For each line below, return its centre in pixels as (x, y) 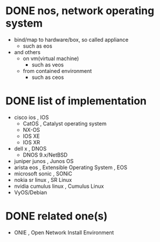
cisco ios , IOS (31, 117)
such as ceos (48, 77)
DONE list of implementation (76, 101)
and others (27, 52)
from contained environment (57, 71)
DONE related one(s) (57, 216)
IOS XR (31, 142)
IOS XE (31, 136)
